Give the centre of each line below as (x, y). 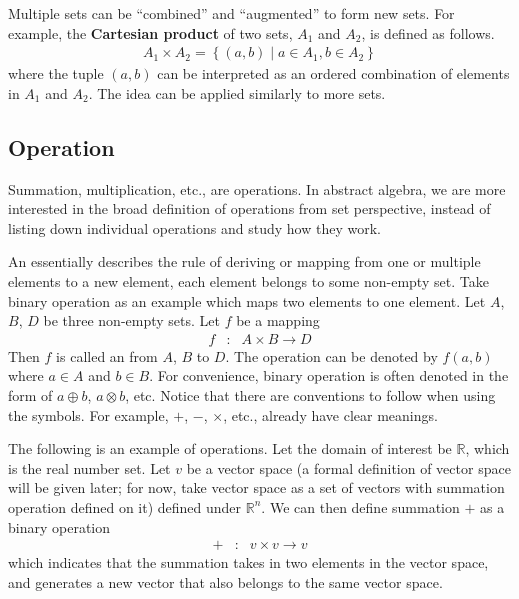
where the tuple (56, 73)
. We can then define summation (360, 506)
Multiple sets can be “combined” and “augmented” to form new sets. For (231, 13)
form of (30, 394)
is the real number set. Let (89, 467)
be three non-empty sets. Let (131, 320)
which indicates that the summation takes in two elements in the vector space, (248, 562)
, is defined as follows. (428, 32)
